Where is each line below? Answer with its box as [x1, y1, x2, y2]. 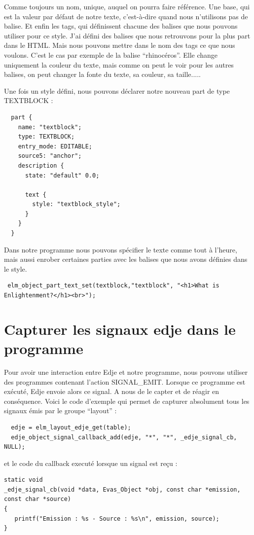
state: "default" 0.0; [25, 172, 100, 179]
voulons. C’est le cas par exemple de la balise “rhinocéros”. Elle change [4, 49, 218, 60]
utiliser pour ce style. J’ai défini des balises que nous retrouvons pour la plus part [4, 30, 251, 40]
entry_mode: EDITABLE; [18, 143, 92, 150]
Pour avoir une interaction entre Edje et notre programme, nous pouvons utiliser [4, 366, 248, 377]
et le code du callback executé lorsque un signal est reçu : [4, 458, 178, 468]
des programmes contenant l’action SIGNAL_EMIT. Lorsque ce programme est [4, 376, 246, 387]
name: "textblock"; [18, 123, 82, 131]
